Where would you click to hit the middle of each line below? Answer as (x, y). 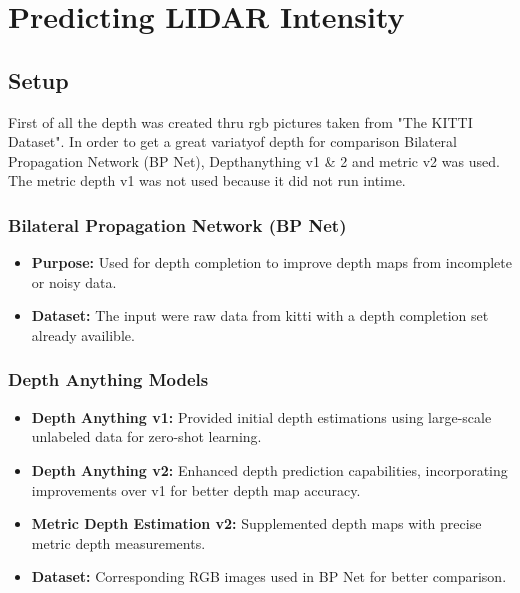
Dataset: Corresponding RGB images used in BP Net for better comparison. (269, 576)
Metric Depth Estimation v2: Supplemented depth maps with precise (256, 523)
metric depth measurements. (118, 542)
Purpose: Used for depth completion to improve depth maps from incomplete (271, 262)
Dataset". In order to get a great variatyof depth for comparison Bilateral (232, 141)
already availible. (83, 334)
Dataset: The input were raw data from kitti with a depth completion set (260, 315)
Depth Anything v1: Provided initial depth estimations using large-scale (261, 416)
